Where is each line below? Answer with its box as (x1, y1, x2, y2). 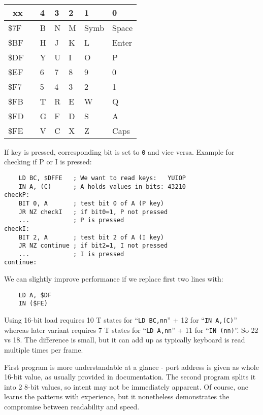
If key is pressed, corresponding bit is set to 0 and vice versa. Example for (4, 146, 235, 157)
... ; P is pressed (18, 217, 124, 224)
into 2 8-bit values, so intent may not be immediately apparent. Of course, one (4, 381, 248, 392)
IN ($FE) (18, 300, 48, 307)
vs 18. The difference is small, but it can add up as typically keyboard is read (4, 334, 245, 345)
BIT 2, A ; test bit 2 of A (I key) (18, 233, 164, 241)
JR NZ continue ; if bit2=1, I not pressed (18, 242, 168, 250)
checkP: (4, 191, 30, 199)
